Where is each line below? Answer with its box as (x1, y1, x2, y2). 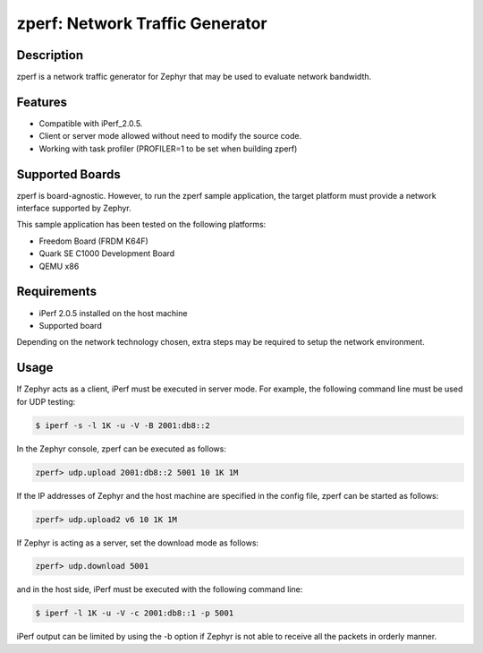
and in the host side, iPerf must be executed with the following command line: (16, 584, 303, 595)
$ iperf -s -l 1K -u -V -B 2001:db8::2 (35, 420, 210, 430)
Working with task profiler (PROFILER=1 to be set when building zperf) (38, 143, 298, 154)
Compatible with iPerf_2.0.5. (38, 117, 143, 129)
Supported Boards (16, 167, 121, 182)
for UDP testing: (16, 396, 76, 407)
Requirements (16, 284, 97, 299)
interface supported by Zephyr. (16, 202, 131, 214)
